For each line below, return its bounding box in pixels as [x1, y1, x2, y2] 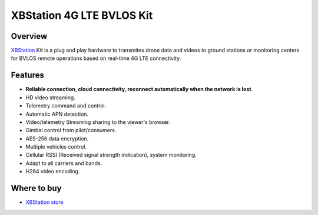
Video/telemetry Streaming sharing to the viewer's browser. [25, 118, 171, 126]
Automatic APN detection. [25, 110, 88, 117]
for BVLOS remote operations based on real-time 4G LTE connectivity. [11, 55, 181, 62]
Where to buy [11, 183, 62, 193]
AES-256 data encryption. [25, 135, 89, 142]
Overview [11, 31, 48, 41]
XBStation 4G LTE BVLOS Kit [11, 9, 153, 22]
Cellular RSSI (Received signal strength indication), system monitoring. [25, 152, 197, 159]
